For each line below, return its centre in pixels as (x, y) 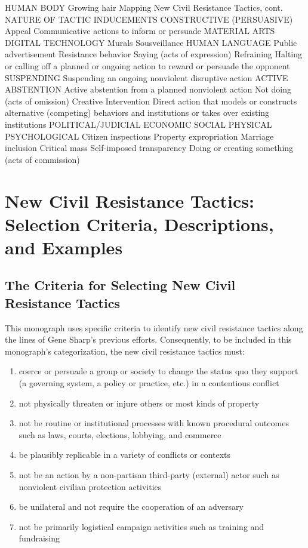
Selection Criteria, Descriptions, (139, 224)
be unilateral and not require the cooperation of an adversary (131, 507)
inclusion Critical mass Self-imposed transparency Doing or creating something (149, 148)
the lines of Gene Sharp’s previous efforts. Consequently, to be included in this (148, 339)
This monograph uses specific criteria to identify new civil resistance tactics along (154, 327)
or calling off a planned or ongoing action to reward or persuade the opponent (147, 65)
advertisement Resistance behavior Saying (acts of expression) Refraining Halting (154, 54)
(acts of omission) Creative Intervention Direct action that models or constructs (151, 101)
